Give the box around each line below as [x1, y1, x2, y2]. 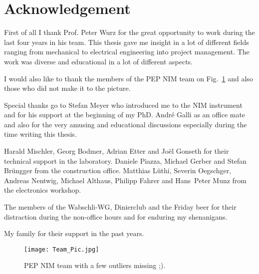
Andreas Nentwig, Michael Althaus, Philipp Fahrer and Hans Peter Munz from [4, 175, 247, 185]
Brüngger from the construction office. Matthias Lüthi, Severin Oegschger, [4, 165, 232, 176]
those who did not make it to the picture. [4, 83, 131, 93]
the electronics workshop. [4, 185, 81, 195]
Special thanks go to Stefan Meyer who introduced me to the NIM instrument [4, 99, 243, 110]
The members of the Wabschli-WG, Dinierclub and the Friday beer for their [4, 202, 237, 212]
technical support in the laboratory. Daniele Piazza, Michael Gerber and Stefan [4, 155, 247, 166]
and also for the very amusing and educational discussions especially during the [4, 119, 247, 129]
